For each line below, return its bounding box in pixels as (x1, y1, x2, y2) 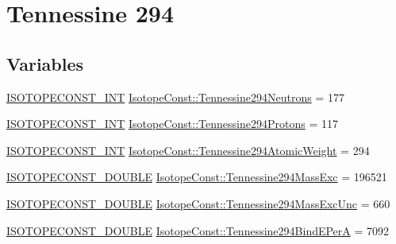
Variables (6, 51, 84, 76)
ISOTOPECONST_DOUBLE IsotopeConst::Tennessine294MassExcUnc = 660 (6, 195, 390, 211)
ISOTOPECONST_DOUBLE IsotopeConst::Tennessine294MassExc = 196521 (6, 168, 387, 185)
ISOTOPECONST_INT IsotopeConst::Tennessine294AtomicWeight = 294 (6, 141, 370, 158)
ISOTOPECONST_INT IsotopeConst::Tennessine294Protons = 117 (6, 115, 338, 132)
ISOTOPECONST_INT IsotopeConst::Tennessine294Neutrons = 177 (6, 88, 344, 105)
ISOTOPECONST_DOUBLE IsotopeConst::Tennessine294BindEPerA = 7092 (6, 222, 390, 238)
